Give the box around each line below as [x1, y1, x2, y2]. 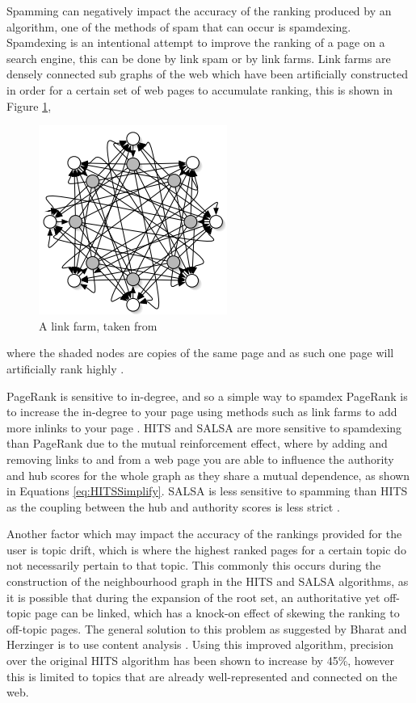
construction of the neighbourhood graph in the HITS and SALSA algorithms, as [6, 573, 409, 590]
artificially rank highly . [6, 360, 124, 377]
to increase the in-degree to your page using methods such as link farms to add [6, 403, 397, 420]
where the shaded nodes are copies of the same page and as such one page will [6, 344, 394, 361]
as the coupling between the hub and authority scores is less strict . [6, 498, 340, 515]
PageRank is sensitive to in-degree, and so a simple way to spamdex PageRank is [6, 387, 408, 404]
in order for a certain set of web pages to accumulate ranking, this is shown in [6, 81, 393, 98]
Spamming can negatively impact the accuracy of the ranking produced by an [6, 2, 392, 19]
